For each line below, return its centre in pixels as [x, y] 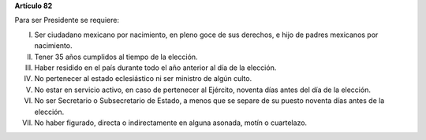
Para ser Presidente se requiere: [67, 20]
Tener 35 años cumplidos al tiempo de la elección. [116, 57]
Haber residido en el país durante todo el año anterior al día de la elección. [155, 68]
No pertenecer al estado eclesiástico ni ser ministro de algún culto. [143, 79]
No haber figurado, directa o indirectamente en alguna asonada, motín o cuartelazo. [171, 123]
